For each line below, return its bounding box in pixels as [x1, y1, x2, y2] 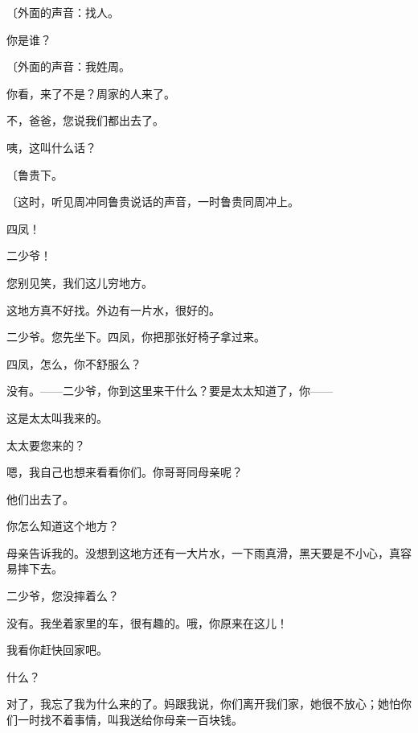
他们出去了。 [6, 490, 74, 507]
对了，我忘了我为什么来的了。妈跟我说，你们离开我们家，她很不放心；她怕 [6, 695, 400, 712]
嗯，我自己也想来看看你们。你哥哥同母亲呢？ [6, 463, 243, 480]
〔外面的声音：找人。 [6, 4, 119, 20]
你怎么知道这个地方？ [6, 517, 119, 534]
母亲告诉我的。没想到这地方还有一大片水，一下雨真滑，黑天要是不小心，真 [6, 544, 400, 561]
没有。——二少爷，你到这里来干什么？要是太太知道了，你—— [6, 382, 333, 399]
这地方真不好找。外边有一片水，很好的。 [6, 301, 220, 318]
